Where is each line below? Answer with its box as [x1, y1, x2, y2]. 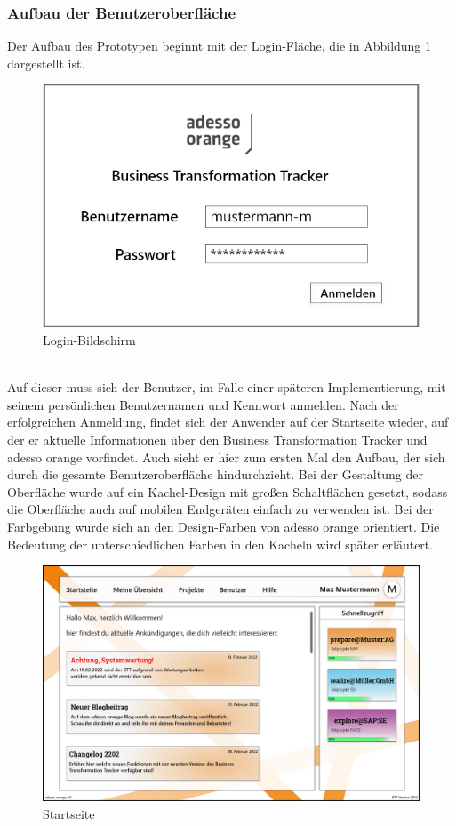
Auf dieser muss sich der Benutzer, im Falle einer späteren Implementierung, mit [7, 378, 446, 397]
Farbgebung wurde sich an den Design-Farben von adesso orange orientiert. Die [7, 517, 440, 535]
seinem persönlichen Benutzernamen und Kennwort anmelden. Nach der [7, 395, 399, 413]
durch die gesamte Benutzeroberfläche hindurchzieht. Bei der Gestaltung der [7, 465, 423, 484]
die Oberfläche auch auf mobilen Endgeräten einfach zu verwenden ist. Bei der [7, 500, 434, 518]
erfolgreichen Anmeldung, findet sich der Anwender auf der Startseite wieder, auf [7, 413, 449, 431]
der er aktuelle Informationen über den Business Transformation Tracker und [7, 430, 428, 449]
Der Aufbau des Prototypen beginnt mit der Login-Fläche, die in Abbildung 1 [7, 36, 432, 55]
